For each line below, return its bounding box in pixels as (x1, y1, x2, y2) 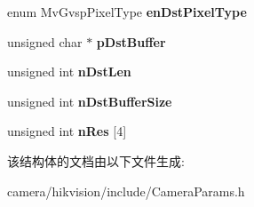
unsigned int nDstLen (7, 62, 131, 81)
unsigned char (7, 32, 83, 51)
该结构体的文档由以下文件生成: (7, 151, 185, 170)
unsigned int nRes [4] (7, 122, 127, 140)
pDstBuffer (96, 32, 166, 51)
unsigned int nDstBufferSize (7, 92, 172, 110)
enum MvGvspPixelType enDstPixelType (7, 3, 247, 20)
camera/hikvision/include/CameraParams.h (7, 181, 245, 200)
